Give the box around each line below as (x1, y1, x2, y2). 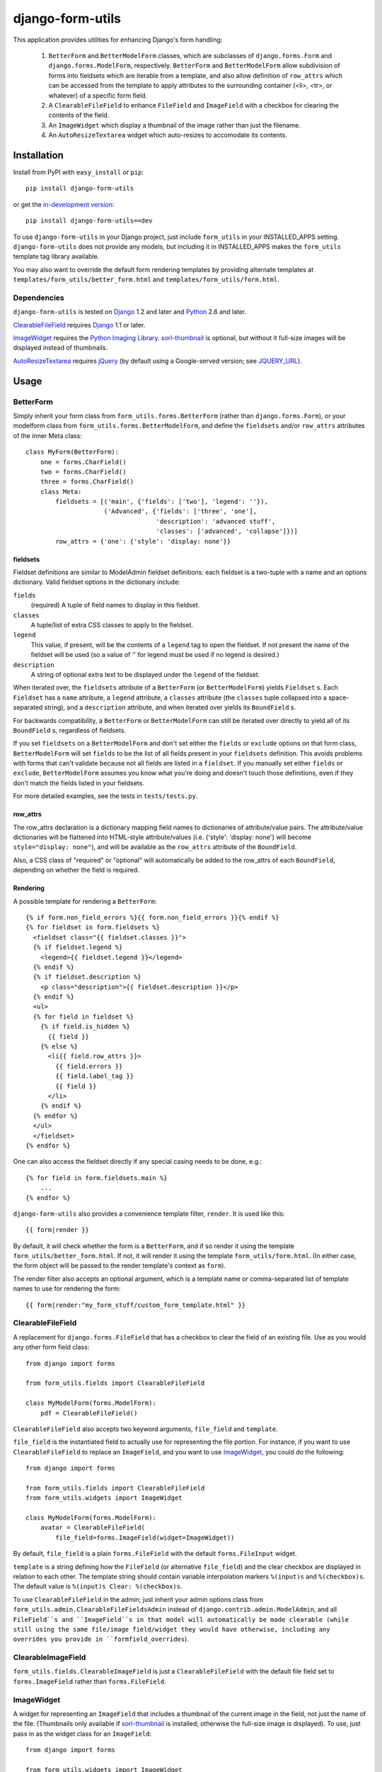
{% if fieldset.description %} (33, 973, 141, 981)
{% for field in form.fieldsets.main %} (25, 1174, 168, 1182)
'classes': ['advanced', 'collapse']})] (156, 527, 299, 535)
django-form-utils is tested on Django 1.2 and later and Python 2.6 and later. (13, 308, 247, 316)
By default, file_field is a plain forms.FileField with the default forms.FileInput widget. (13, 1549, 297, 1558)
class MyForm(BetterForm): (25, 448, 120, 456)
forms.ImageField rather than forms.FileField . (13, 1677, 166, 1686)
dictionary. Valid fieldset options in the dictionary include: (13, 578, 180, 586)
